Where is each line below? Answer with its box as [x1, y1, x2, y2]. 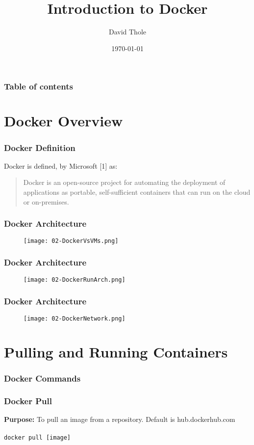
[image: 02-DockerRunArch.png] [24, 276, 126, 284]
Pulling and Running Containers [4, 342, 228, 362]
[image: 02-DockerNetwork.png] [24, 315, 126, 323]
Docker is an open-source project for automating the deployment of [23, 177, 226, 187]
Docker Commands [4, 372, 81, 385]
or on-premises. [23, 196, 69, 207]
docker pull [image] [4, 434, 71, 442]
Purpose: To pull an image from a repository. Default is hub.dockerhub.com [4, 414, 235, 424]
